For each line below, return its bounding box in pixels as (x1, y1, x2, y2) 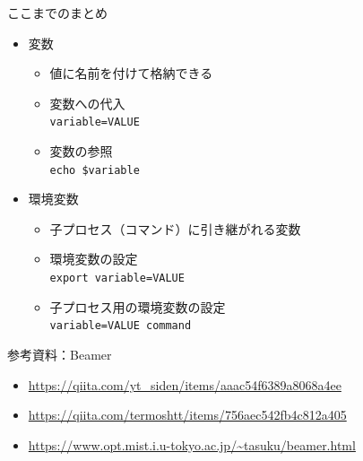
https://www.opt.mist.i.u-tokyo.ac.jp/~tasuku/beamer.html (28, 435, 356, 454)
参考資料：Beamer (7, 344, 112, 363)
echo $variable (49, 163, 140, 177)
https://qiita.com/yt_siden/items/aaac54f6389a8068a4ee (28, 375, 341, 394)
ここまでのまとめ (7, 4, 108, 22)
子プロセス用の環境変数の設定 (49, 297, 226, 316)
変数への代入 (49, 93, 125, 112)
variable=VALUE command (49, 319, 192, 333)
